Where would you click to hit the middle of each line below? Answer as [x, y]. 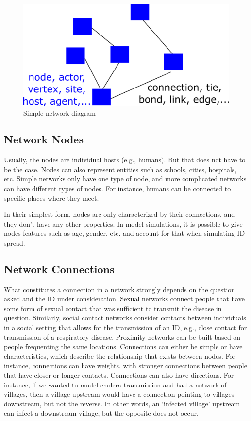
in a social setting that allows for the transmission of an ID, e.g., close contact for [125, 327]
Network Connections [59, 269]
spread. [15, 242]
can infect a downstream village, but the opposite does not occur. [101, 413]
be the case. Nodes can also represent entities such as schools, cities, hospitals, [120, 169]
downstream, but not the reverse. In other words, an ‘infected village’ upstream [122, 403]
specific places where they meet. [51, 198]
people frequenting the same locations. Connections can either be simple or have [123, 346]
